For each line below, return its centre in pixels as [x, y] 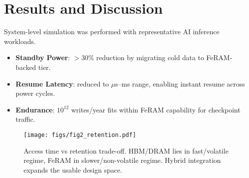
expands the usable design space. [73, 169]
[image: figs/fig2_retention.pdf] [80, 135]
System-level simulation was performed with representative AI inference [112, 32]
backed [26, 67]
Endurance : [35, 109]
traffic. [25, 119]
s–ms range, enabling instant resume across [180, 83]
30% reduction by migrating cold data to [143, 57]
